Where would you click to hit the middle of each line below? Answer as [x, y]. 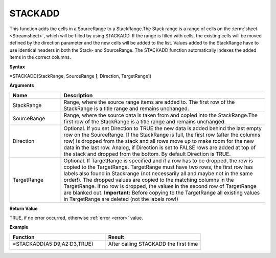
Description [78, 95]
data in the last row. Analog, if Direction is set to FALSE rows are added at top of [160, 147]
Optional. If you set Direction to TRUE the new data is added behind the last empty [163, 128]
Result [116, 237]
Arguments [22, 85]
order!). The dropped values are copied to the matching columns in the [149, 180]
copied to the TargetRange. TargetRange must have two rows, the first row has [158, 167]
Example [19, 227]
